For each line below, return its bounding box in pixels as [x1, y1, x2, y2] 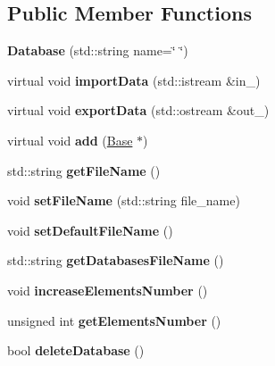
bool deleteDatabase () [7, 341, 145, 360]
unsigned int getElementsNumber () [7, 311, 221, 329]
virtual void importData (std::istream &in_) [7, 71, 261, 89]
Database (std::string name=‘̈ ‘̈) [7, 41, 188, 60]
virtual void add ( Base [7, 130, 133, 149]
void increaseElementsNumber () [7, 280, 208, 299]
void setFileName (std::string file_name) [7, 191, 240, 210]
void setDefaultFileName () [7, 220, 173, 239]
